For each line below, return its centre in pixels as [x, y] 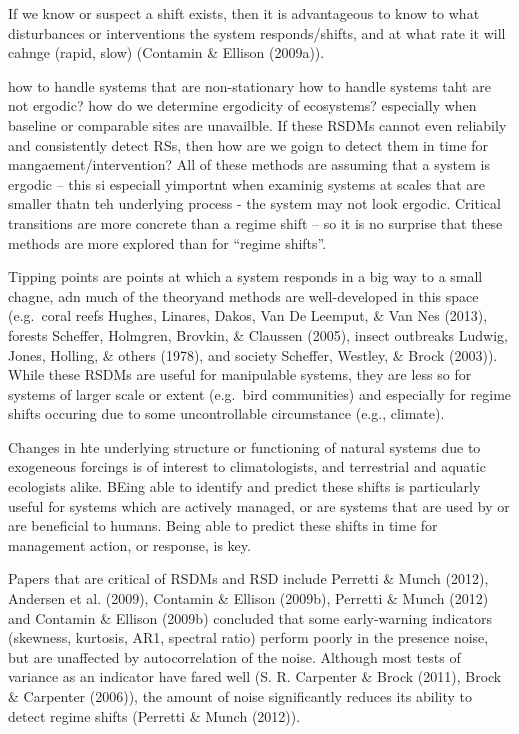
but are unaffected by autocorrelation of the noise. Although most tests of [234, 656]
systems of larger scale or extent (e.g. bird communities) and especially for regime [260, 393]
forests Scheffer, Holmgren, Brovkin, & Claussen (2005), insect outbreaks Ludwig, [258, 334]
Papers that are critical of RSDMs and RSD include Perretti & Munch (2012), [248, 578]
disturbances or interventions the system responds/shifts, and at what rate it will [257, 32]
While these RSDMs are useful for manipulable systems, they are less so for [240, 374]
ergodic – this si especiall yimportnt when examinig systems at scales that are [247, 183]
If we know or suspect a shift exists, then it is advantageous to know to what [244, 13]
